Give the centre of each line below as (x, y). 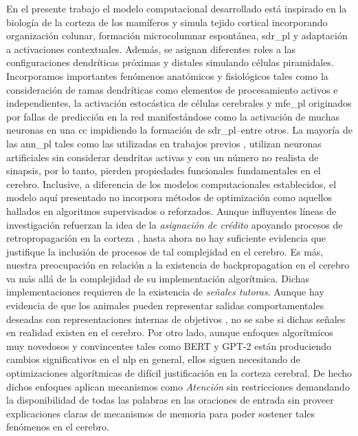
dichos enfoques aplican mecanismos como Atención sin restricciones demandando (178, 386)
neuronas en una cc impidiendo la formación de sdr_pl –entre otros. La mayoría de (179, 130)
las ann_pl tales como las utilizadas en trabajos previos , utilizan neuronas (164, 143)
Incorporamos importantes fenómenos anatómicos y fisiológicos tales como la (167, 75)
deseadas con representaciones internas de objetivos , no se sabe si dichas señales (176, 319)
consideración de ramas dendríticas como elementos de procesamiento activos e (172, 89)
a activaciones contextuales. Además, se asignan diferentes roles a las (151, 49)
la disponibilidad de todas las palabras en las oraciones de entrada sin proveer (170, 400)
